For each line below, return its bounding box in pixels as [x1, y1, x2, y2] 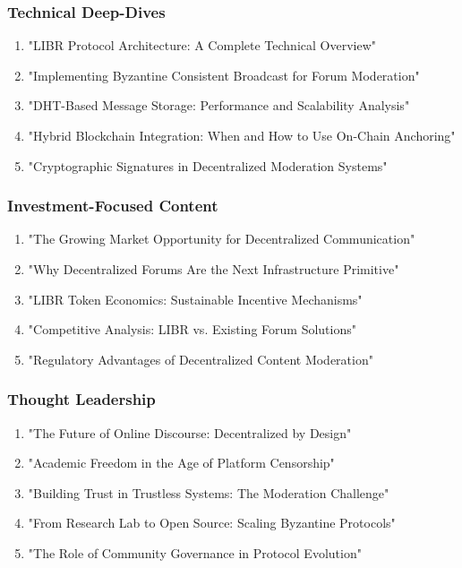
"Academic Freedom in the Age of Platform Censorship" [28, 453, 335, 472]
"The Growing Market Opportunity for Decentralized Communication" [28, 229, 415, 248]
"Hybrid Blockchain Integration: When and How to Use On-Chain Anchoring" [28, 126, 456, 144]
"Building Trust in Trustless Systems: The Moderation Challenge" [28, 483, 389, 502]
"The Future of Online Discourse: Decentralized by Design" [28, 423, 352, 442]
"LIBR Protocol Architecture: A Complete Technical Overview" [28, 36, 377, 55]
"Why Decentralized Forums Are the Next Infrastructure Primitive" [28, 260, 399, 278]
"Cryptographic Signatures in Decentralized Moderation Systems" [28, 156, 388, 175]
